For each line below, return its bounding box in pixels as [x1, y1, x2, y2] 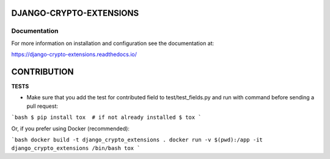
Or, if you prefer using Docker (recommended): [11, 125, 130, 132]
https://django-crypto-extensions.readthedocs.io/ [11, 51, 137, 58]
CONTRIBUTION [11, 66, 74, 77]
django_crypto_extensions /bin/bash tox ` [11, 145, 141, 152]
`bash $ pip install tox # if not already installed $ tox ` [11, 114, 202, 121]
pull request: [26, 102, 58, 110]
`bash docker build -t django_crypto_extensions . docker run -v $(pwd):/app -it [11, 136, 263, 143]
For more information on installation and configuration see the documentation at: [11, 40, 215, 47]
